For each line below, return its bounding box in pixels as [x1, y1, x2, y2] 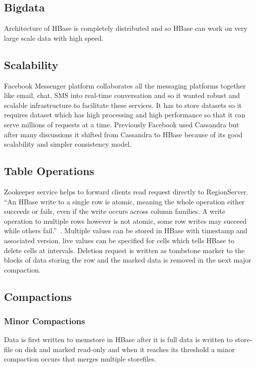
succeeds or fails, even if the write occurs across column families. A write [4, 206, 225, 216]
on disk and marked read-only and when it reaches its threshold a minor [15, 344, 235, 354]
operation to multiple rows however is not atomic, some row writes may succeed [4, 215, 247, 226]
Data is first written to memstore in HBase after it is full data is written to [4, 334, 233, 345]
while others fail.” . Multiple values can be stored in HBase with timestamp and [4, 225, 248, 236]
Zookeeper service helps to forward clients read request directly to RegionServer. [4, 186, 249, 196]
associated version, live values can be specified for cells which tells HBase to [4, 235, 235, 245]
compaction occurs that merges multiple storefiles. [4, 354, 156, 364]
